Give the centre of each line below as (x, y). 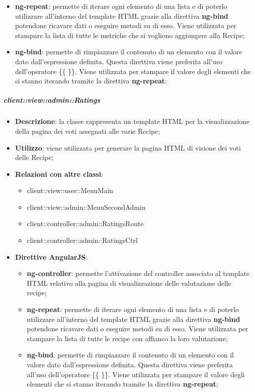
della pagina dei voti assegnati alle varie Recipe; (88, 131)
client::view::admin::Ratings (52, 100)
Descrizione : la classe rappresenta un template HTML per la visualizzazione (132, 121)
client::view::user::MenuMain (70, 190)
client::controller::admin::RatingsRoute (85, 223)
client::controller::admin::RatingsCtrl (82, 240)
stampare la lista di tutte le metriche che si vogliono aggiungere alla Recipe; (130, 35)
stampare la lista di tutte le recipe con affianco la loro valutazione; (127, 338)
